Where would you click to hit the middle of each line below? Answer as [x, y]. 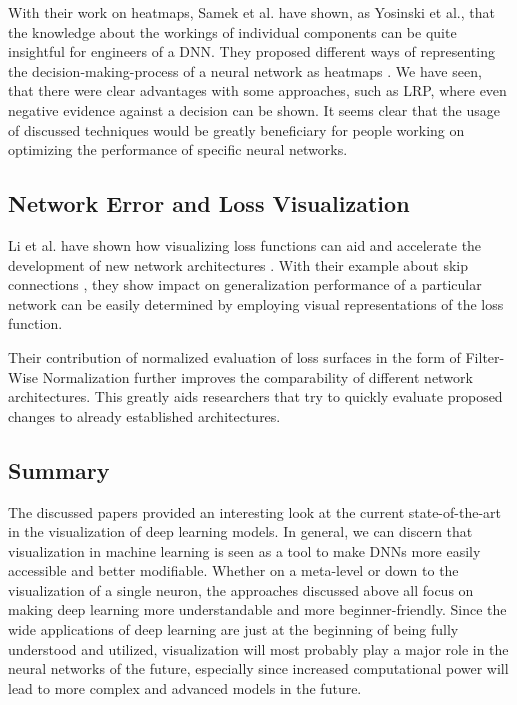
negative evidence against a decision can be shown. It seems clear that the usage [254, 109]
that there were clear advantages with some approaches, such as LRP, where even [257, 90]
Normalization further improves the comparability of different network [257, 376]
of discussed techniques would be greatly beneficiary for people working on [236, 129]
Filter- [485, 356]
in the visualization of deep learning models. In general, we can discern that [240, 531]
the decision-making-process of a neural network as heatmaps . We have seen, [245, 70]
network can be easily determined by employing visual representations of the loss [256, 303]
